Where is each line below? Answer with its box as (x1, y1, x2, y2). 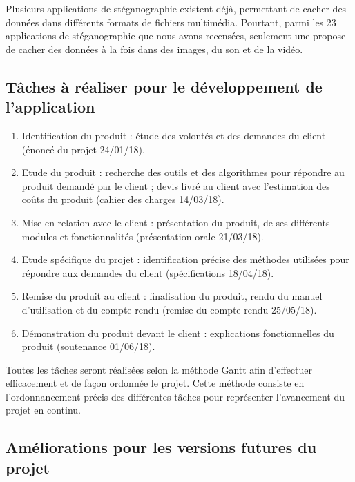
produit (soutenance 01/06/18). (21, 339, 155, 354)
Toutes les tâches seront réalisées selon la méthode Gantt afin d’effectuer (6, 362, 313, 376)
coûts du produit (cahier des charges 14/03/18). (21, 192, 224, 206)
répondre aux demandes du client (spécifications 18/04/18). (21, 265, 274, 280)
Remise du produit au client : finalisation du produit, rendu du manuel (21, 289, 323, 303)
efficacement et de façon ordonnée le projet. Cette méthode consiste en (6, 376, 305, 390)
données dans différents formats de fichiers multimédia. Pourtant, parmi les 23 (6, 15, 336, 29)
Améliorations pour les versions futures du (6, 436, 317, 458)
